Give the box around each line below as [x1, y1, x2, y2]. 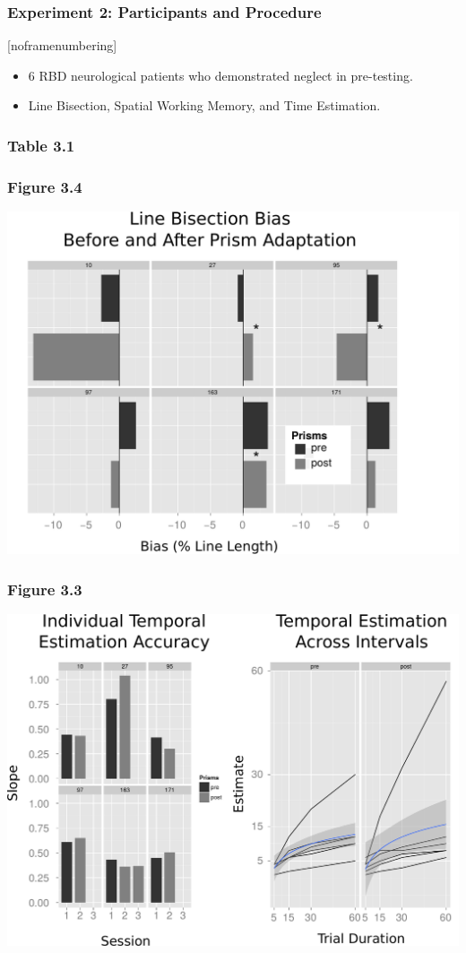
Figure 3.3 [7, 577, 82, 600]
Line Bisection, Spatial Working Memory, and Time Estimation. [28, 96, 381, 115]
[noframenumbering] [7, 36, 117, 55]
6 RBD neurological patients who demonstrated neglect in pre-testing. [28, 65, 413, 84]
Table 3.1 [7, 134, 75, 156]
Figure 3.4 [7, 175, 82, 197]
